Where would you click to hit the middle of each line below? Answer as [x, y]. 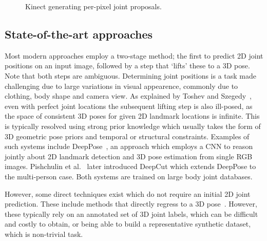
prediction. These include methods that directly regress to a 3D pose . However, [131, 204]
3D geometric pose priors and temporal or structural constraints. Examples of [127, 136]
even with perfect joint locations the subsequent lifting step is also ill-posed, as [129, 106]
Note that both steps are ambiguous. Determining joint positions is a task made [131, 75]
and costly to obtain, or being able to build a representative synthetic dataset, [128, 224]
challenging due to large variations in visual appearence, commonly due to [121, 86]
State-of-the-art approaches [79, 34]
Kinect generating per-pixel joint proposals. [93, 6]
